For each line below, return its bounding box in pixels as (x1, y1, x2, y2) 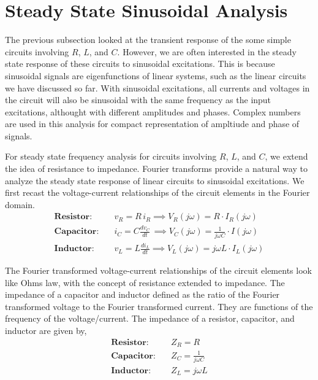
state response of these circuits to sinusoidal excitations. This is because (5, 57, 275, 70)
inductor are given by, (5, 324, 87, 337)
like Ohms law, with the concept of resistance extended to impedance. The (5, 276, 285, 289)
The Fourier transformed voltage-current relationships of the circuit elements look (5, 264, 312, 277)
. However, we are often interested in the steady (117, 45, 297, 58)
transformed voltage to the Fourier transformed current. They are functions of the (5, 300, 313, 312)
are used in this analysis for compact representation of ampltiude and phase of (5, 117, 300, 130)
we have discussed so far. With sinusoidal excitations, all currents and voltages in (5, 81, 310, 94)
